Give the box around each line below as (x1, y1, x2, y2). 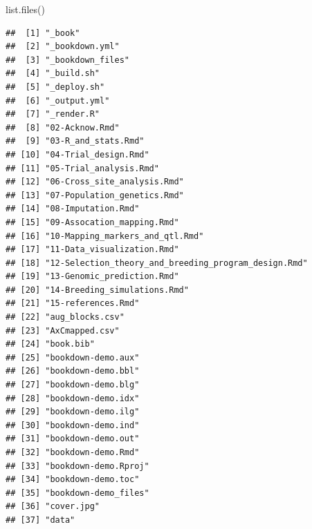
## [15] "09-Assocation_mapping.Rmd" (6, 217, 179, 227)
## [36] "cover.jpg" (6, 501, 100, 512)
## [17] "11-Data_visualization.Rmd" (6, 244, 179, 255)
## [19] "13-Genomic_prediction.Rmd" (6, 271, 179, 282)
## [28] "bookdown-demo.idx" (6, 393, 140, 403)
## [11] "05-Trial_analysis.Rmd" (6, 163, 159, 173)
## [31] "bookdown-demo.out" (6, 434, 140, 444)
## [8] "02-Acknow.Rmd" (6, 122, 120, 133)
